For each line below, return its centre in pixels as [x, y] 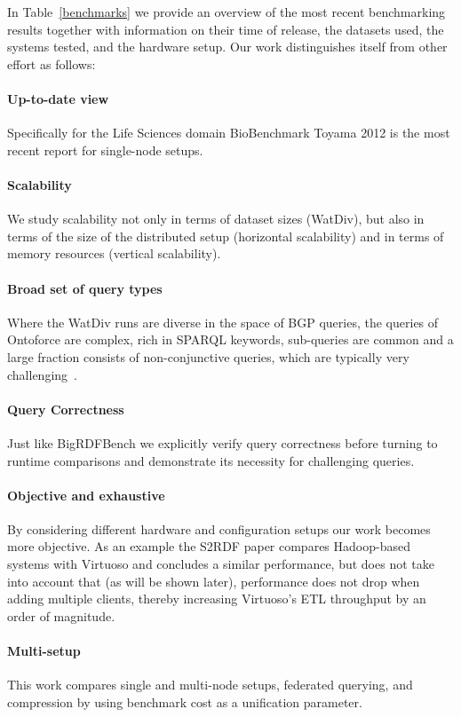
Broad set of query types [85, 288]
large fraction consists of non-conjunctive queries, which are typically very [208, 356]
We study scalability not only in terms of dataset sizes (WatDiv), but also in [216, 219]
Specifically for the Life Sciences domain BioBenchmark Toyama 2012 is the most [229, 133]
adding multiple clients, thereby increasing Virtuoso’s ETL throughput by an [217, 599]
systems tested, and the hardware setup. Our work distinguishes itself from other [227, 47]
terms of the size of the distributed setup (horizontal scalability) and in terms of [226, 236]
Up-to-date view [58, 98]
